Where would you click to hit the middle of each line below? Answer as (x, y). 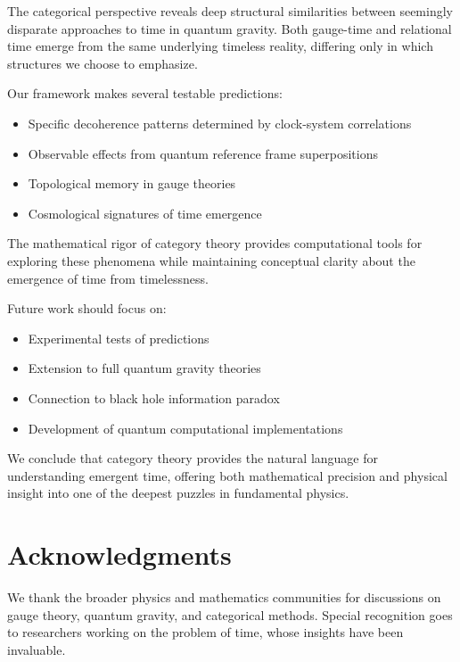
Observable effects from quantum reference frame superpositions (203, 153)
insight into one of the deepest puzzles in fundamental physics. (178, 493)
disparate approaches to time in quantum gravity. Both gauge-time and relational (230, 28)
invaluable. (37, 649)
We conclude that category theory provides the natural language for (193, 458)
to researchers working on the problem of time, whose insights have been (205, 632)
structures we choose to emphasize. (103, 63)
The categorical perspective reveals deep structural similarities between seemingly (230, 11)
